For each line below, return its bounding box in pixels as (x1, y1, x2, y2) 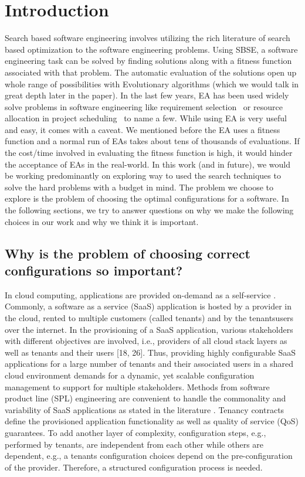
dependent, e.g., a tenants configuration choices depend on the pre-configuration (5, 449, 293, 462)
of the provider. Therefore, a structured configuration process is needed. (5, 461, 263, 473)
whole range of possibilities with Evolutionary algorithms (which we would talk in (5, 77, 299, 90)
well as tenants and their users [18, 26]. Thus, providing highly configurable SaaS (5, 346, 296, 358)
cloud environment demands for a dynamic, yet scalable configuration (5, 369, 255, 381)
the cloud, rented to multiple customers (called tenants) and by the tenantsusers (5, 312, 294, 323)
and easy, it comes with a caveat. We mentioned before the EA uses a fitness (5, 123, 280, 135)
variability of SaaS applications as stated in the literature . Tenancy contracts (5, 403, 284, 415)
